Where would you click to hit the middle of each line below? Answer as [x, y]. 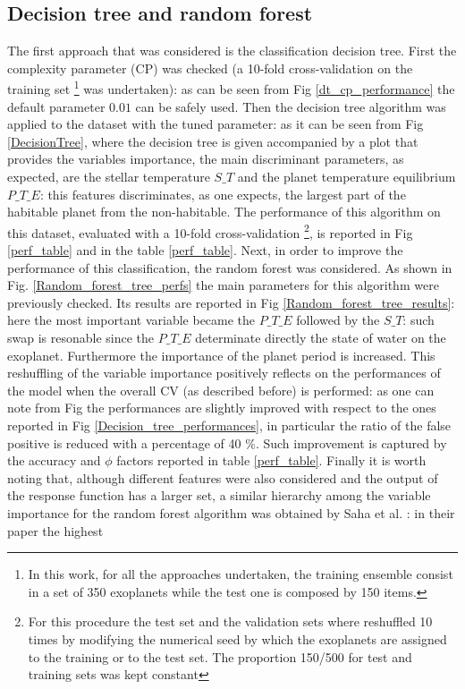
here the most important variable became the [131, 320]
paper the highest [55, 530]
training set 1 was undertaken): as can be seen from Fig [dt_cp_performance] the [231, 88]
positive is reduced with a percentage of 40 [124, 442]
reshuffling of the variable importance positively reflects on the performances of [224, 373]
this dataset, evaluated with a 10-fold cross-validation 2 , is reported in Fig [210, 231]
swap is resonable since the [81, 338]
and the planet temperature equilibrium [347, 177]
